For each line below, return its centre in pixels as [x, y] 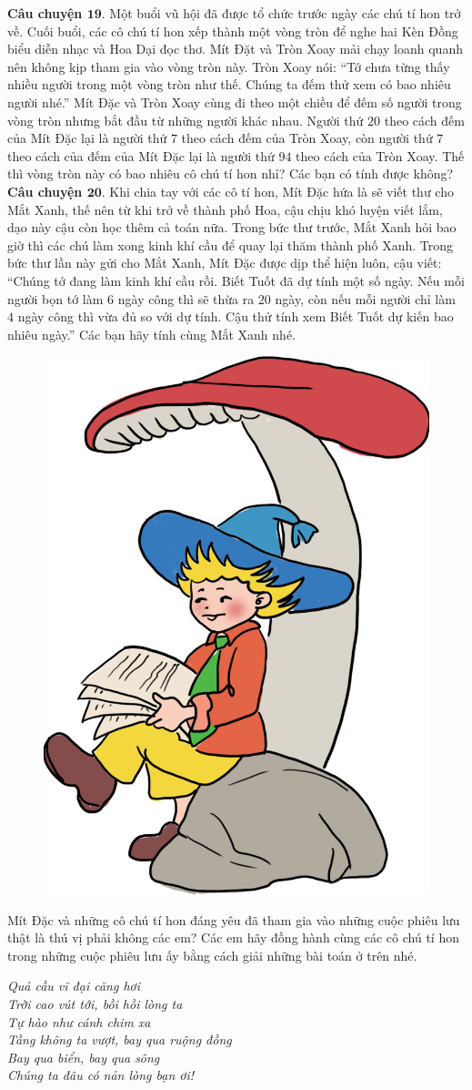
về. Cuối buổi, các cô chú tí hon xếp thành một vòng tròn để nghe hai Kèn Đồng [233, 31]
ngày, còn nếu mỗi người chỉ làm [365, 298]
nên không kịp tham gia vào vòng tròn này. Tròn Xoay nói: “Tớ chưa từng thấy [229, 66]
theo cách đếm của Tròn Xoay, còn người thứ [307, 138]
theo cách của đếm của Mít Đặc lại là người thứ [141, 155]
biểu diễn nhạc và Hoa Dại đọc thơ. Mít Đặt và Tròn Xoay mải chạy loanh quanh [235, 49]
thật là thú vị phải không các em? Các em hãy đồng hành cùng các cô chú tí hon [233, 937]
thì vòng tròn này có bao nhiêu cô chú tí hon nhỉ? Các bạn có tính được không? [231, 173]
